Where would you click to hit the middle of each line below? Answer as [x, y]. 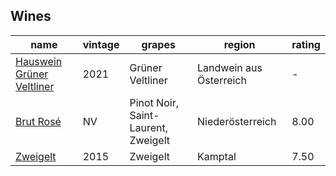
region [239, 44]
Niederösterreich [237, 121]
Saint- [144, 115]
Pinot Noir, [154, 102]
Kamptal [217, 156]
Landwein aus [230, 67]
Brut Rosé [38, 121]
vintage [101, 44]
